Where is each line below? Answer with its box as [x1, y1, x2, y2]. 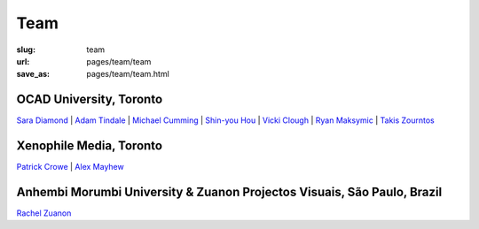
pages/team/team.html [86, 69, 170, 80]
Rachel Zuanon [16, 208, 72, 218]
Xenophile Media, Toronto [16, 138, 163, 154]
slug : [16, 44, 35, 55]
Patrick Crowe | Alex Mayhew [16, 162, 124, 172]
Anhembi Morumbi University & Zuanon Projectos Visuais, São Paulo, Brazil [16, 184, 443, 199]
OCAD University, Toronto [16, 92, 163, 107]
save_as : [16, 69, 51, 80]
